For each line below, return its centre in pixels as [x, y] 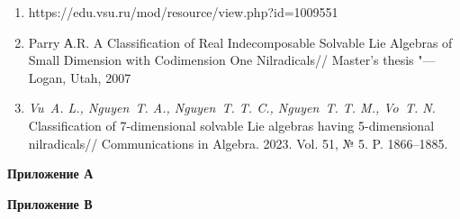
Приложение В [50, 203]
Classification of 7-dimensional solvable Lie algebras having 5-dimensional [231, 125]
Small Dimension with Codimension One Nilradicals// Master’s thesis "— [232, 60]
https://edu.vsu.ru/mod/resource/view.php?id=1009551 [183, 12]
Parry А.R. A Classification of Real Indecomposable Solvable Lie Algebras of [240, 42]
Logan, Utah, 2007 [80, 77]
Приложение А [50, 173]
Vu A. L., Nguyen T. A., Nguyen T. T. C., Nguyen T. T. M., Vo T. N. [232, 108]
